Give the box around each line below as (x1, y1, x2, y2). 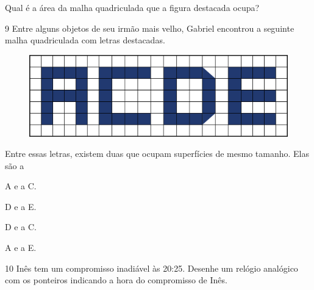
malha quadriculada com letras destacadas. (5, 34, 165, 46)
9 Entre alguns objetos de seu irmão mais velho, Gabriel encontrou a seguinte (5, 21, 294, 34)
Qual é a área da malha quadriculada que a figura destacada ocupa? (5, 1, 260, 13)
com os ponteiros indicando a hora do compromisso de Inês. (5, 274, 227, 286)
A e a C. (5, 179, 37, 192)
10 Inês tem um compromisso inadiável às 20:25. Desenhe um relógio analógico (5, 261, 298, 274)
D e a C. (5, 220, 37, 233)
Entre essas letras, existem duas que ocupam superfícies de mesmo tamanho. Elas (5, 147, 309, 160)
